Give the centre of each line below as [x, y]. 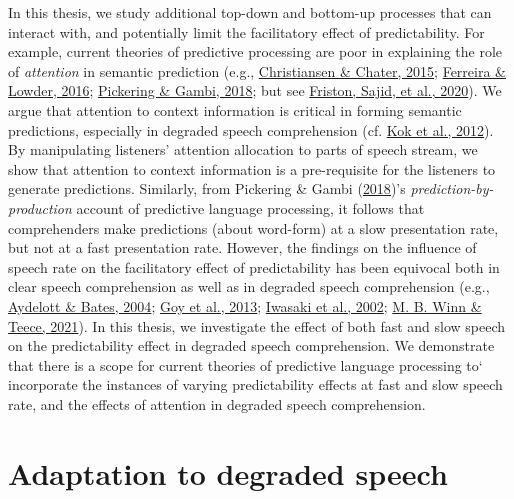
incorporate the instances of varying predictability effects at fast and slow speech [255, 384]
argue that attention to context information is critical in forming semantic [235, 109]
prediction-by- [452, 188]
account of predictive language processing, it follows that [250, 207]
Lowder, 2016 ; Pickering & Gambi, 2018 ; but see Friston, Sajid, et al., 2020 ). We [255, 90]
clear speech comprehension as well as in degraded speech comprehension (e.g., [249, 286]
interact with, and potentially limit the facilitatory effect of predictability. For [246, 31]
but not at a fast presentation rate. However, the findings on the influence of [242, 247]
